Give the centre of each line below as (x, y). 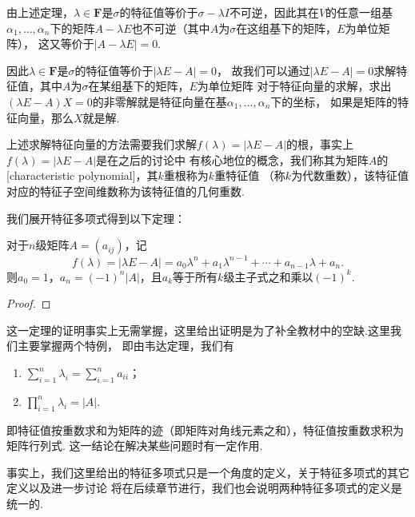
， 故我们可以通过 (263, 70)
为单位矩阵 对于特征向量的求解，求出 (294, 86)
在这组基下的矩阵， (287, 28)
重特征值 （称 (250, 175)
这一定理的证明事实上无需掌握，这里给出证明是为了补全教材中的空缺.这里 (198, 330)
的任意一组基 (359, 12)
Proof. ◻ (29, 303)
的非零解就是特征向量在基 (160, 101)
